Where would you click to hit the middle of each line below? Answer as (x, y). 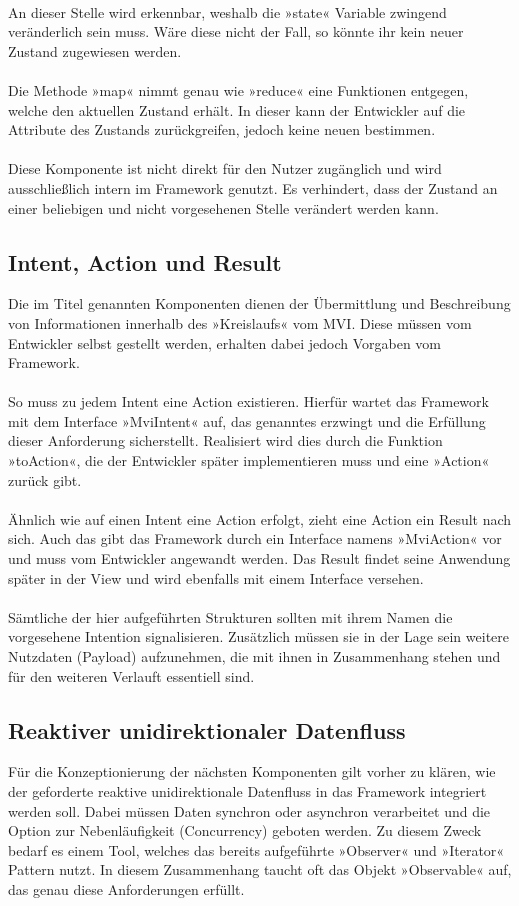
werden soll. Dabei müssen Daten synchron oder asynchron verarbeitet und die (249, 810)
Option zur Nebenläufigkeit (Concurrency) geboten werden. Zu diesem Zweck (245, 830)
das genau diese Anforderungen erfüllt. (126, 888)
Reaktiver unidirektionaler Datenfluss (207, 729)
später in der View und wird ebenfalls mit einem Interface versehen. (216, 577)
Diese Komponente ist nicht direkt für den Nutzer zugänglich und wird (225, 168)
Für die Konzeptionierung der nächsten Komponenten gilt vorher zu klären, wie (252, 771)
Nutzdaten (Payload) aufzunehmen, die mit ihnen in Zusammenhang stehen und (254, 656)
